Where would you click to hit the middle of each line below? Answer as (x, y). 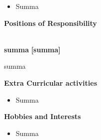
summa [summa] (32, 49)
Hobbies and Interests (43, 116)
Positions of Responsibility (50, 23)
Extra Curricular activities (50, 82)
